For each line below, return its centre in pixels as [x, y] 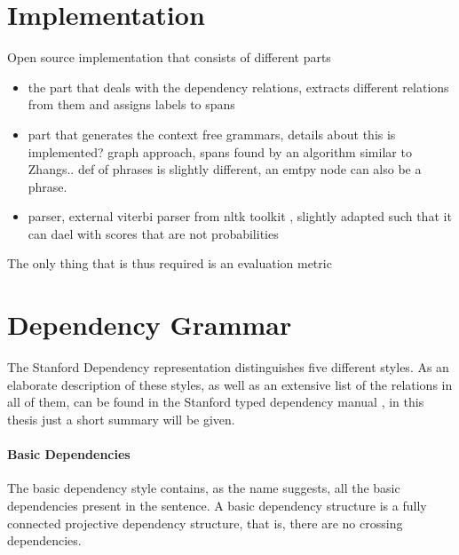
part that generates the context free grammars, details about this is [212, 134]
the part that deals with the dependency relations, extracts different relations [238, 87]
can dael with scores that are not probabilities [153, 233]
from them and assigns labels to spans [131, 104]
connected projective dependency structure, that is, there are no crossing [205, 523]
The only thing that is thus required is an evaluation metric [170, 263]
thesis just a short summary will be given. [121, 419]
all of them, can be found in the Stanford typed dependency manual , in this [216, 402]
